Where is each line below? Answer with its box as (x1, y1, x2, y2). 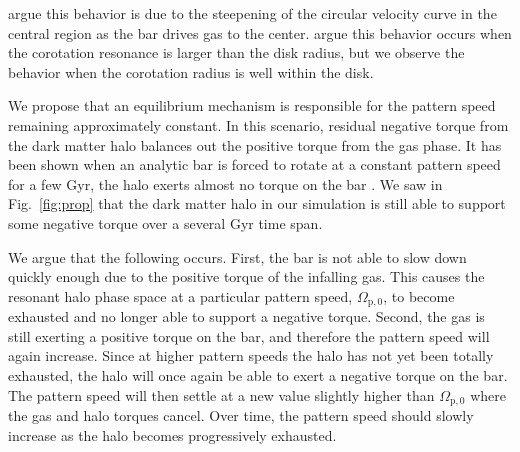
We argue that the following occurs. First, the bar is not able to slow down (8, 246, 467, 267)
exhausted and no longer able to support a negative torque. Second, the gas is (8, 306, 485, 327)
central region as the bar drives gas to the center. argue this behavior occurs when (8, 22, 512, 43)
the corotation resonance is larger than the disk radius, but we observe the (8, 42, 465, 63)
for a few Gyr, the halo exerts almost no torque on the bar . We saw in (8, 173, 443, 194)
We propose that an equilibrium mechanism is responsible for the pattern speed (8, 95, 496, 116)
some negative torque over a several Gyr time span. (8, 212, 323, 233)
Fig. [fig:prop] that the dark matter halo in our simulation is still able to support (8, 193, 506, 214)
